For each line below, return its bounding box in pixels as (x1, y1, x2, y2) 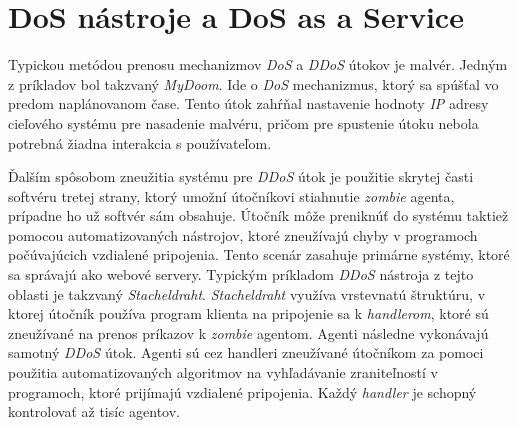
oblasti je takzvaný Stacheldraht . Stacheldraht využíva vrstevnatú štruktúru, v (8, 283, 486, 304)
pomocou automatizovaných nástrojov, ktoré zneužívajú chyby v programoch (8, 224, 478, 245)
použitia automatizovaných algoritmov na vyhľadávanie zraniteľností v (8, 362, 438, 383)
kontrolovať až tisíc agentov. (8, 401, 180, 422)
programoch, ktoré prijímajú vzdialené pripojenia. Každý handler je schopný (8, 381, 477, 402)
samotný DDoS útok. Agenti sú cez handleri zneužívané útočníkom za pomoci (8, 342, 484, 363)
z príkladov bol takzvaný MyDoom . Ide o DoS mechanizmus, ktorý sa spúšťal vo (8, 73, 499, 94)
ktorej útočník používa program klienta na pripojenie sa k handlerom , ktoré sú (8, 303, 489, 324)
